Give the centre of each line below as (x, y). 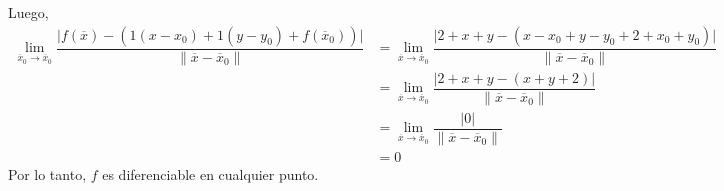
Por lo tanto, (47, 173)
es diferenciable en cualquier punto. (210, 173)
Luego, (28, 12)
